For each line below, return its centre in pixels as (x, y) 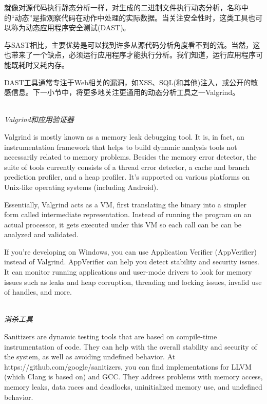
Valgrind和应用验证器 (39, 119)
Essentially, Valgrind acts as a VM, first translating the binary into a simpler (125, 204)
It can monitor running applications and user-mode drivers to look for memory (128, 272)
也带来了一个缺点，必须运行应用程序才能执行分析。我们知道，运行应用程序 (130, 55)
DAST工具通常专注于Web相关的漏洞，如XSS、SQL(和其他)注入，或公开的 (128, 82)
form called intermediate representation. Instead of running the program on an (128, 214)
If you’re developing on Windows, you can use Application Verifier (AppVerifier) (130, 251)
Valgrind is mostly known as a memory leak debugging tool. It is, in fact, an (124, 136)
